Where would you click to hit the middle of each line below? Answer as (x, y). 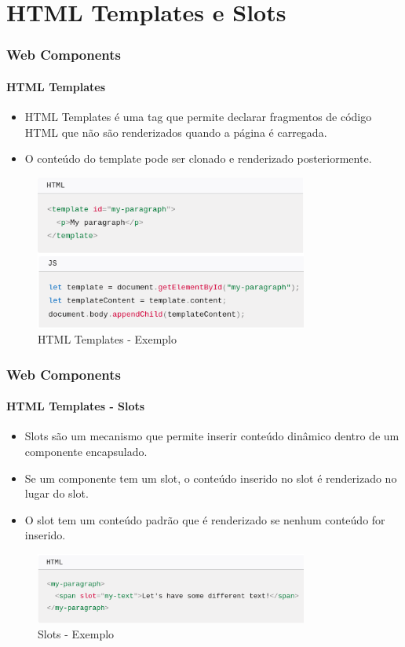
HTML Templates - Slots (76, 406)
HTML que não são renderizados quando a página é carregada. (176, 132)
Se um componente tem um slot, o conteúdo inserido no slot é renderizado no (211, 478)
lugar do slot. (57, 493)
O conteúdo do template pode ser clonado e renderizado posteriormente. (198, 158)
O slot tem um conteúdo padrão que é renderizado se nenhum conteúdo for (205, 519)
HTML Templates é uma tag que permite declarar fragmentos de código (198, 117)
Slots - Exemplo (76, 634)
